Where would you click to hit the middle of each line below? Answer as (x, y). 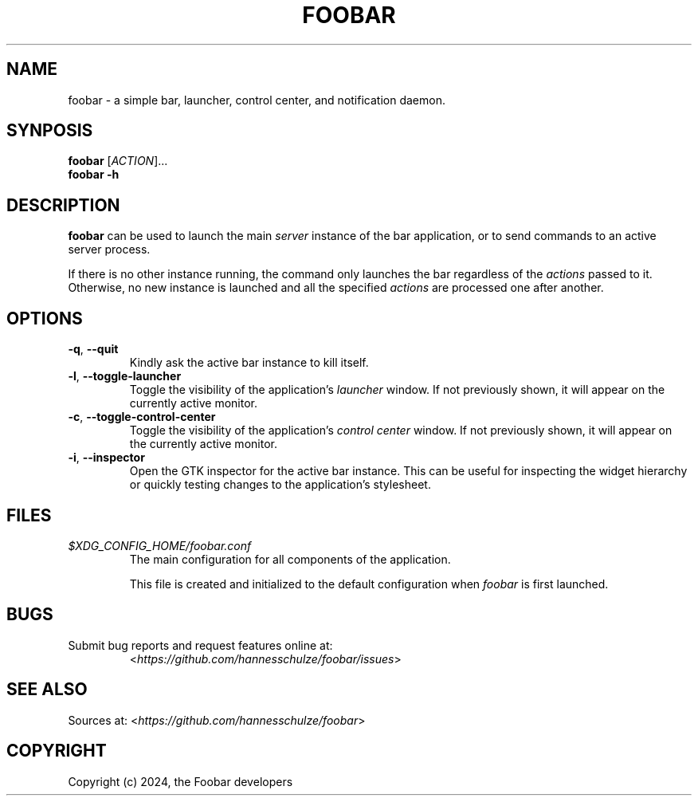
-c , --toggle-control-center (142, 417)
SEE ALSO (47, 690)
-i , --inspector (106, 458)
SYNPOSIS (50, 131)
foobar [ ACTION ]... (118, 161)
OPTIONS (45, 318)
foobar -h (94, 175)
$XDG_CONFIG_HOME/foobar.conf (160, 545)
